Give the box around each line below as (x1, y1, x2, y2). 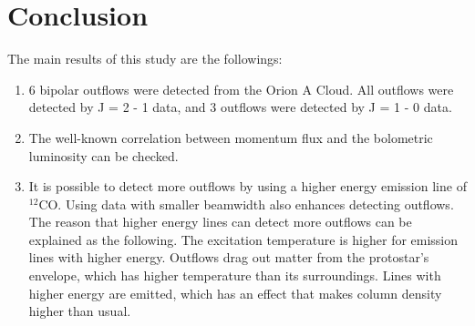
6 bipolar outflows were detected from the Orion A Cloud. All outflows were (28, 79, 454, 98)
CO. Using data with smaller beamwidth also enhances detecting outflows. (38, 194, 454, 213)
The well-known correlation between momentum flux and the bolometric (28, 127, 433, 147)
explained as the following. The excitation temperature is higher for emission (28, 229, 459, 249)
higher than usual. (28, 301, 131, 321)
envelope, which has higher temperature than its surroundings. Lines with (28, 266, 441, 285)
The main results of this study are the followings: (7, 49, 283, 68)
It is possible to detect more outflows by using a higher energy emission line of (28, 177, 467, 196)
